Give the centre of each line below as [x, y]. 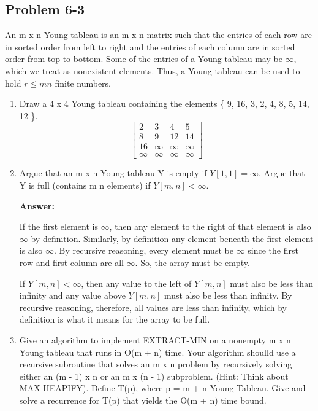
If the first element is [59, 226]
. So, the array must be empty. [192, 263]
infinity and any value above [72, 295]
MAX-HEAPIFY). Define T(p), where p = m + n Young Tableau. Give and [162, 388]
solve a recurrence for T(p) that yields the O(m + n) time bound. [143, 400]
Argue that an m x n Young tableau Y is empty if [113, 173]
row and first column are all [71, 263]
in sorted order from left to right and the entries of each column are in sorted [150, 46]
